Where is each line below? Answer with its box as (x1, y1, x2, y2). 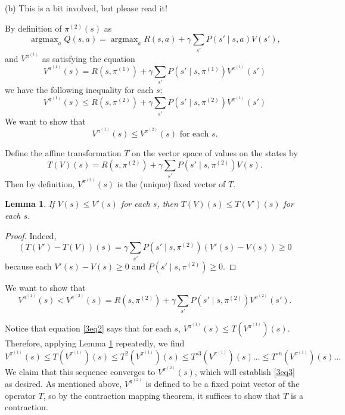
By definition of (5, 21, 62, 34)
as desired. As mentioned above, (5, 377, 122, 390)
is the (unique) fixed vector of (117, 177, 226, 190)
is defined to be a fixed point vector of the (145, 377, 300, 390)
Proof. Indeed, (5, 229, 57, 241)
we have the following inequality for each (5, 83, 154, 96)
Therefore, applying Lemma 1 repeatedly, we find (5, 337, 185, 349)
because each (5, 259, 52, 272)
